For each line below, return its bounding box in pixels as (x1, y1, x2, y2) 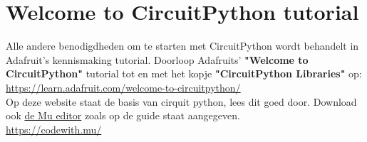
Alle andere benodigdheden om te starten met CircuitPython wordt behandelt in (6, 38, 359, 53)
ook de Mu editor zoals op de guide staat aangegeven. (6, 108, 240, 123)
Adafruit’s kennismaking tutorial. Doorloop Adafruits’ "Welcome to (6, 52, 309, 67)
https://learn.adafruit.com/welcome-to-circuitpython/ (6, 80, 241, 94)
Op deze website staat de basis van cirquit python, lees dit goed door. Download (6, 94, 357, 109)
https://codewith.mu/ (6, 121, 102, 136)
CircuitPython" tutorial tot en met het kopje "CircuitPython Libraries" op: (6, 66, 362, 81)
